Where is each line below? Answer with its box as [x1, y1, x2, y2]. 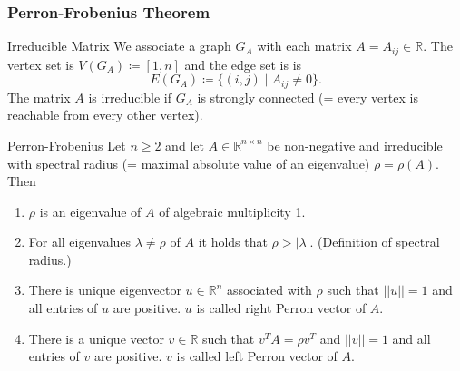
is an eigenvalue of [39, 201, 142, 220]
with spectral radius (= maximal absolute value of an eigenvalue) [7, 153, 370, 172]
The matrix [7, 87, 71, 106]
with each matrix [257, 36, 352, 55]
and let [165, 135, 204, 154]
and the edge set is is [184, 54, 302, 73]
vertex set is [7, 54, 74, 73]
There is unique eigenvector [28, 280, 181, 299]
